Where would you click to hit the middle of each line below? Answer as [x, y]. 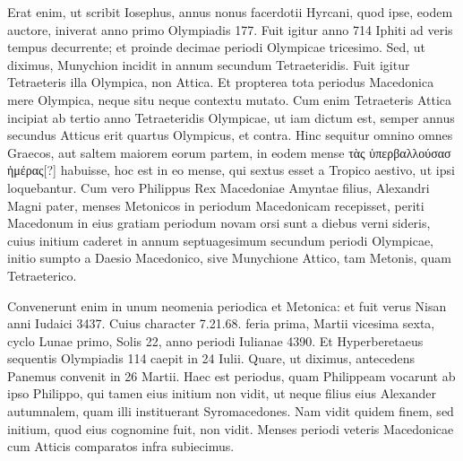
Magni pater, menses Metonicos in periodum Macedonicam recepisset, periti [216, 205]
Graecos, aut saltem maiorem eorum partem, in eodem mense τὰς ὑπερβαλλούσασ [229, 152]
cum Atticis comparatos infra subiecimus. [121, 446]
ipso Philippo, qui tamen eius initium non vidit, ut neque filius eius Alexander [222, 393]
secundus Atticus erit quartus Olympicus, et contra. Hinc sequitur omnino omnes [230, 135]
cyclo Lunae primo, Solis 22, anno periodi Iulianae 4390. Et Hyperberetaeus [215, 340]
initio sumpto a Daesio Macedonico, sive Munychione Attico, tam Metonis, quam [229, 258]
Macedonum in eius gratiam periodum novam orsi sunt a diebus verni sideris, [219, 223]
